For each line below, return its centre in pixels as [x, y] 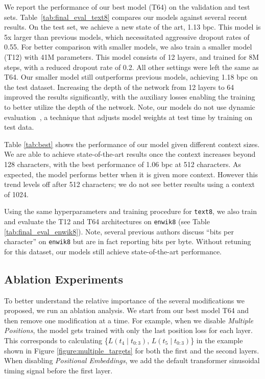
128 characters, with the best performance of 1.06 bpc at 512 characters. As [123, 164]
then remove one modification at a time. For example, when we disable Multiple [129, 320]
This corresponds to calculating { [56, 340]
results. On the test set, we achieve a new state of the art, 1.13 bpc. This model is [132, 27]
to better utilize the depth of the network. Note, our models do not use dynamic [130, 106]
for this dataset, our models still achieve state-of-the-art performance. [113, 251]
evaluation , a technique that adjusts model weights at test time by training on [128, 117]
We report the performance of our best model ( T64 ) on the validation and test [127, 7]
